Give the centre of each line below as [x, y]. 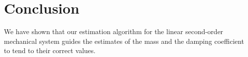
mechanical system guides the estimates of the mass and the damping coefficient [124, 41]
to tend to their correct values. [50, 50]
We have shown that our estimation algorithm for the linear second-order [114, 31]
